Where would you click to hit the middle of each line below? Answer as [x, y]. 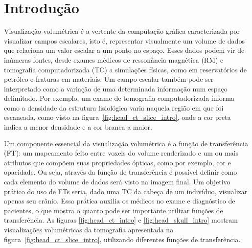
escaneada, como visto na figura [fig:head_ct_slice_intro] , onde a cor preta [117, 117]
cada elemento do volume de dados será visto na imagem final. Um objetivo [117, 182]
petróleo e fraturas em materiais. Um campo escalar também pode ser [109, 79]
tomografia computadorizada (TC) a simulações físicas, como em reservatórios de [126, 69]
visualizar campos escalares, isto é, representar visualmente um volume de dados [124, 40]
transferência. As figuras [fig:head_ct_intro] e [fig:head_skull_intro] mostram [121, 220]
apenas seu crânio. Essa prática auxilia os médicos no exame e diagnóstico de [120, 201]
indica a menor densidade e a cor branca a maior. [78, 127]
